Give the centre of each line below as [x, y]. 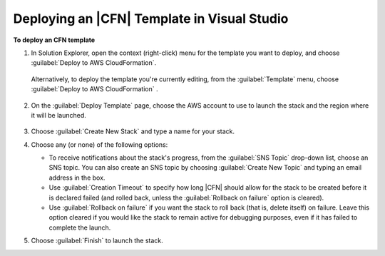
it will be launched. [58, 115]
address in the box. [77, 178]
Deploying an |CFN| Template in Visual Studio [151, 19]
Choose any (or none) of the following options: [99, 144]
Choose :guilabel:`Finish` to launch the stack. [97, 241]
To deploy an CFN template [54, 40]
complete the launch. [80, 227]
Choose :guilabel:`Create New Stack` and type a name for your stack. [133, 131]
